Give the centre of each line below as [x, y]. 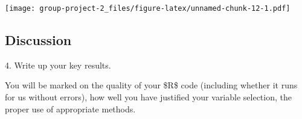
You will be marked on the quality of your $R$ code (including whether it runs [151, 85]
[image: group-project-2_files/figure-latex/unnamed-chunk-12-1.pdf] [148, 8]
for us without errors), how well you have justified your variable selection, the [148, 97]
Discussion [38, 40]
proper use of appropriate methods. [70, 108]
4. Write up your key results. [58, 65]
